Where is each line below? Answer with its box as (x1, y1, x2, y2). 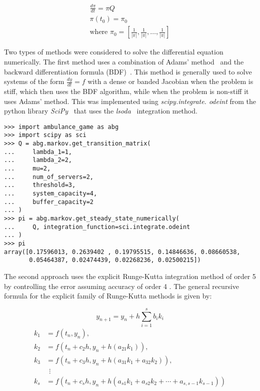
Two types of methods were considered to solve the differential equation (4, 46, 223, 57)
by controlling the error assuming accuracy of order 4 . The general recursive (4, 280, 239, 291)
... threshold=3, (4, 181, 76, 189)
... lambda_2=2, (4, 156, 72, 164)
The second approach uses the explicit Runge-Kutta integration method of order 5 (4, 270, 256, 281)
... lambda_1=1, (4, 148, 72, 155)
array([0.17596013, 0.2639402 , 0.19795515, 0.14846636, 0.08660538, (4, 248, 240, 255)
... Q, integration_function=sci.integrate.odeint (4, 223, 190, 230)
